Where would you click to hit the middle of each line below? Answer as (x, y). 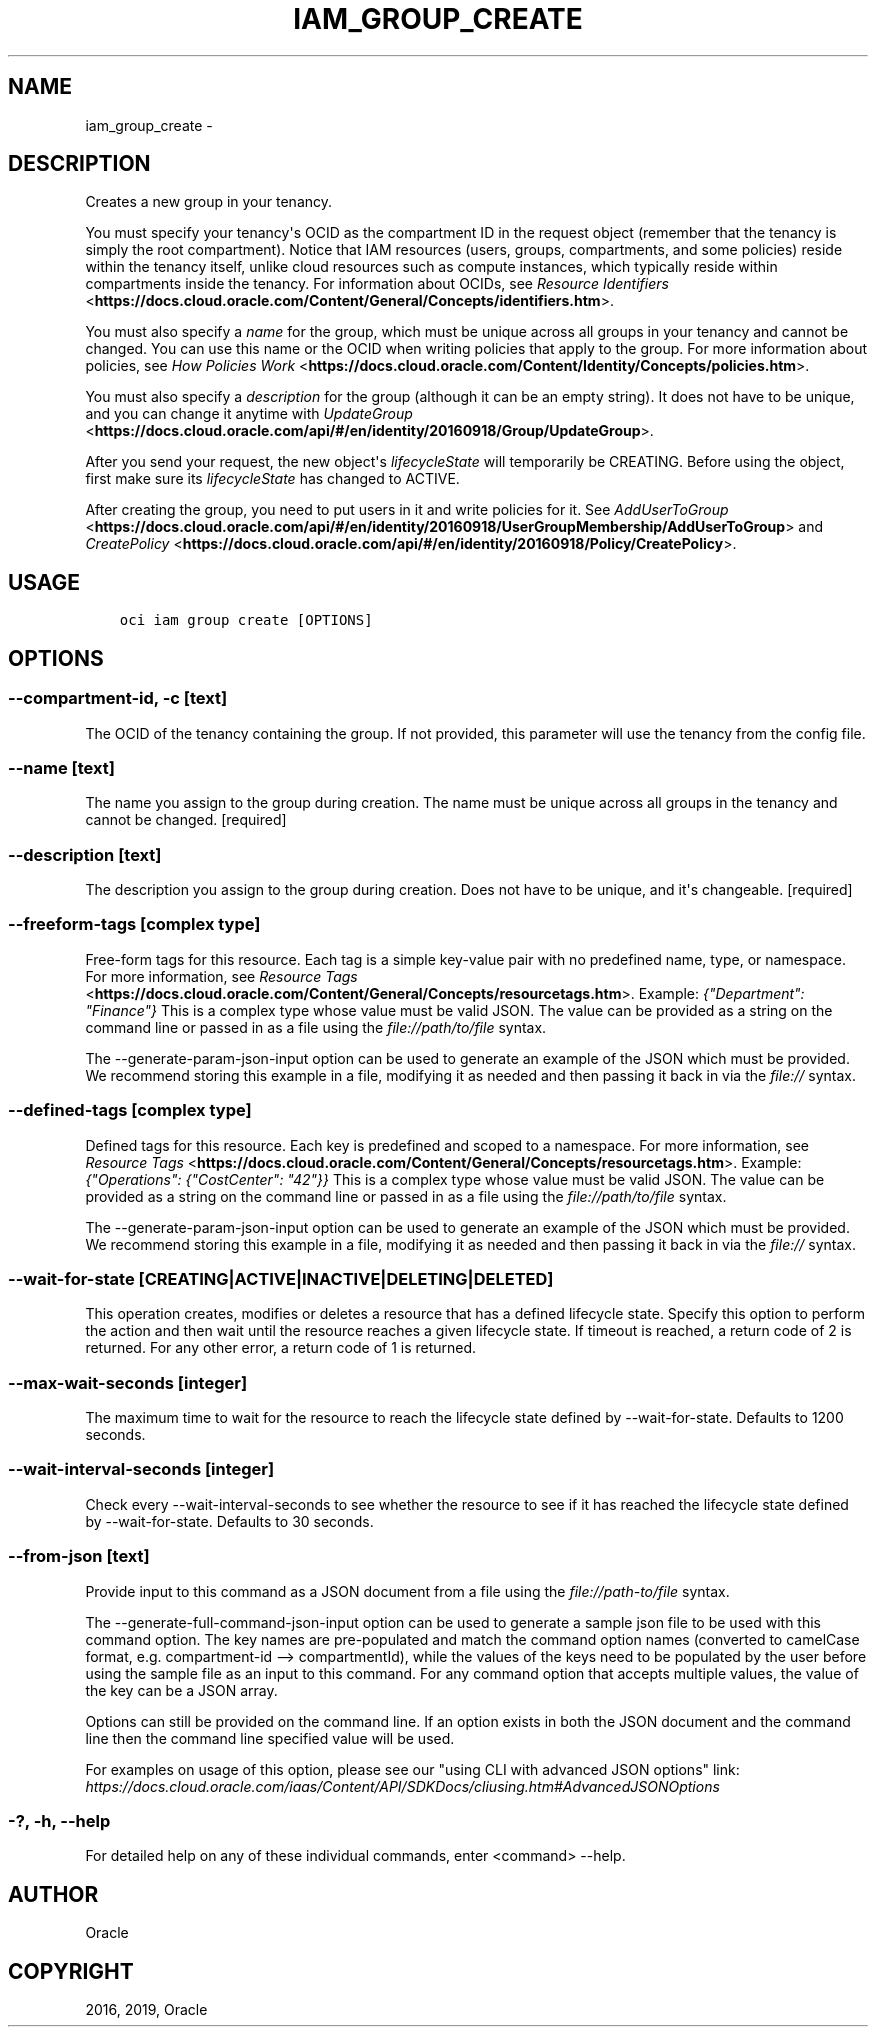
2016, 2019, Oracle (146, 2009)
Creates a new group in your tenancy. (209, 202)
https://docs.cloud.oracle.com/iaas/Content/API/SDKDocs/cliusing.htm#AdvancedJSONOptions (402, 1786)
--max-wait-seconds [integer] (128, 1382)
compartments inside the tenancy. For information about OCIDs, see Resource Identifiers (377, 284)
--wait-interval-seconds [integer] (141, 1469)
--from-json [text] (79, 1556)
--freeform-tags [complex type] (134, 924)
